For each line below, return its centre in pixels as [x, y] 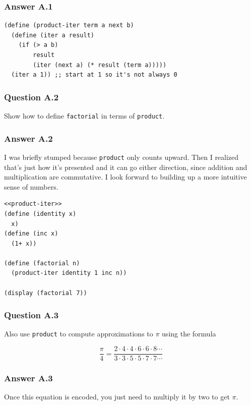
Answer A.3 [28, 378]
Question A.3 [32, 315]
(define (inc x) [31, 234]
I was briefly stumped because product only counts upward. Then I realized [121, 157]
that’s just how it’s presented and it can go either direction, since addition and [126, 167]
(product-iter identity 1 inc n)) [69, 273]
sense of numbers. [31, 186]
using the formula [189, 334]
